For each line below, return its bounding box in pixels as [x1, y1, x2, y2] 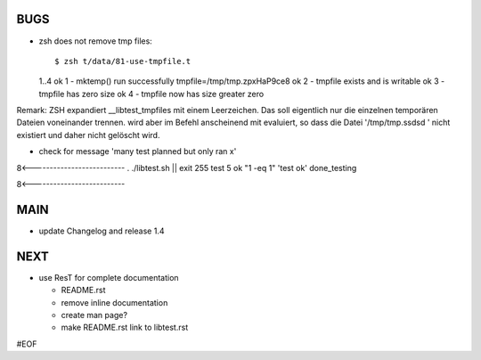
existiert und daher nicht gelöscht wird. [16, 129, 160, 140]
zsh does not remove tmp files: [38, 36, 153, 46]
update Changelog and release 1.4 [38, 225, 165, 236]
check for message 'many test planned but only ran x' [38, 146, 237, 157]
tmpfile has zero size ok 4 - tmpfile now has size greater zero [38, 88, 265, 99]
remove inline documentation [61, 297, 168, 307]
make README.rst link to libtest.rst [61, 322, 189, 333]
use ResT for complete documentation [38, 272, 179, 282]
